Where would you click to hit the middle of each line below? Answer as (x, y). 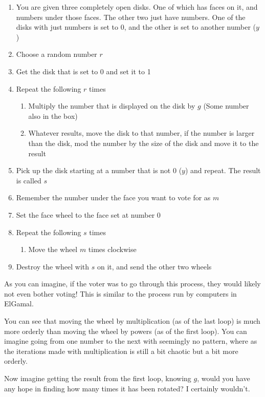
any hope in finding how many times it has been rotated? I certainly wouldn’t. (127, 388)
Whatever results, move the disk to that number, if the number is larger (141, 133)
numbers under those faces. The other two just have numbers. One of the (131, 17)
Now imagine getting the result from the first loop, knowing (98, 378)
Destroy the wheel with (53, 266)
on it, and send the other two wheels (154, 266)
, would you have (224, 378)
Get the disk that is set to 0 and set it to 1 (83, 71)
